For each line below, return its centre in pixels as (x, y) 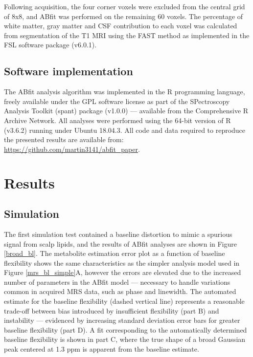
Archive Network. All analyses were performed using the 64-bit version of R (117, 120)
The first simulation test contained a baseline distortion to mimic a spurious (118, 234)
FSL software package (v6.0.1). (50, 45)
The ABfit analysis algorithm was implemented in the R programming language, (125, 92)
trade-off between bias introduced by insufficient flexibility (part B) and (112, 310)
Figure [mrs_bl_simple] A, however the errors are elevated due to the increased (123, 272)
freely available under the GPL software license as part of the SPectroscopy (117, 101)
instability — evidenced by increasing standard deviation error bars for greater (122, 320)
